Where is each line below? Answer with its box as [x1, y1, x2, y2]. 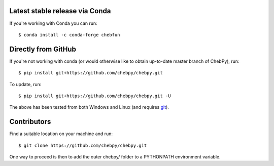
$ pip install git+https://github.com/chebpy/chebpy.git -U [18, 93, 171, 99]
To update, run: [9, 81, 42, 87]
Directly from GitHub [9, 45, 76, 53]
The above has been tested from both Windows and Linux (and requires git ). [9, 104, 169, 110]
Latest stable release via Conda [9, 7, 111, 15]
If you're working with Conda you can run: [9, 20, 97, 26]
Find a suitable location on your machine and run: [9, 131, 113, 137]
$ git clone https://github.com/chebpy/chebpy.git [18, 142, 147, 148]
